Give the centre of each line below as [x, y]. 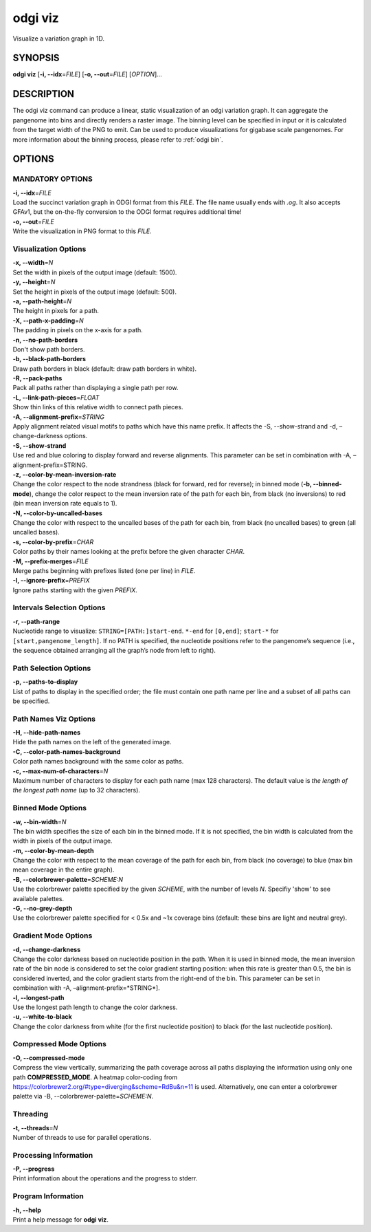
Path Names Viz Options [54, 719]
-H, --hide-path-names [47, 733]
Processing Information [53, 1155]
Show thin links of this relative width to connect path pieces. [98, 407]
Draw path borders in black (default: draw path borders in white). [105, 369]
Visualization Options [49, 249]
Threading [31, 1114]
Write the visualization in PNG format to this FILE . [82, 231]
